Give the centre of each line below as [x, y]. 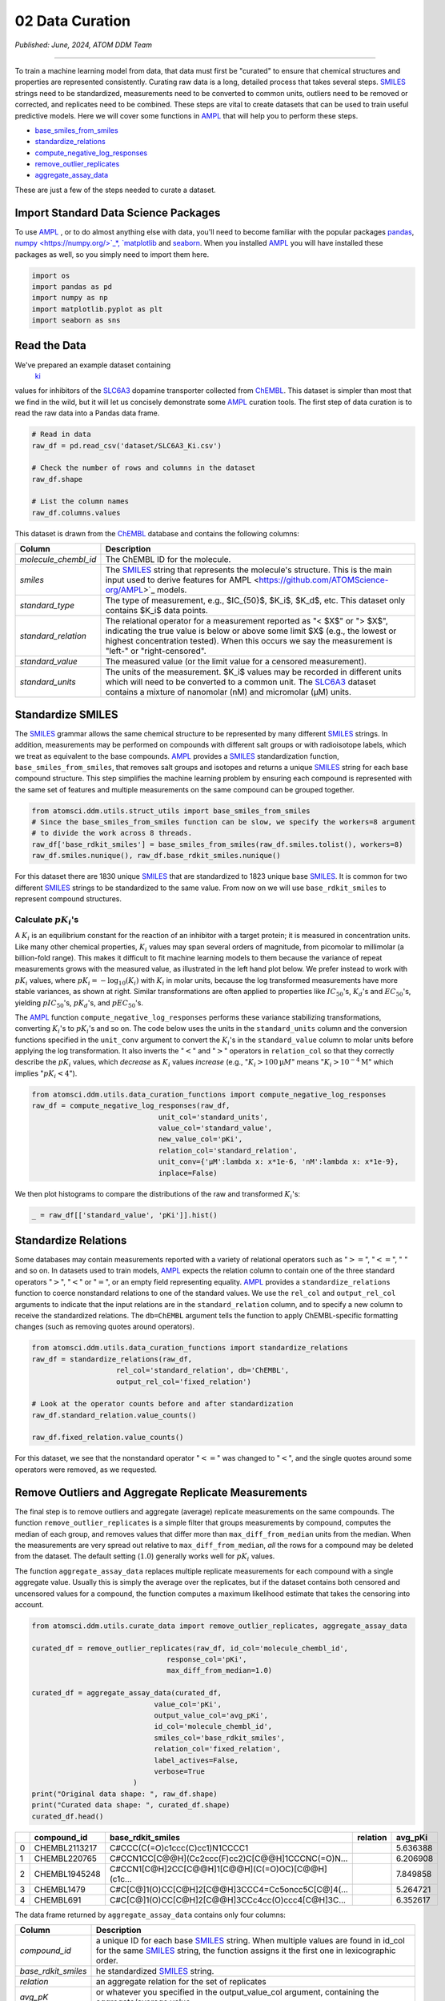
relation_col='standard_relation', [228, 1150]
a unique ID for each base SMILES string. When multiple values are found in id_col [251, 1940]
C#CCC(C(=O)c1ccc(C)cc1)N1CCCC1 [179, 1847]
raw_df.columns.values [76, 513]
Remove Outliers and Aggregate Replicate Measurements [161, 1492]
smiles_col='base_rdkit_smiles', [220, 1738]
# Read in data [61, 435]
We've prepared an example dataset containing [93, 365]
